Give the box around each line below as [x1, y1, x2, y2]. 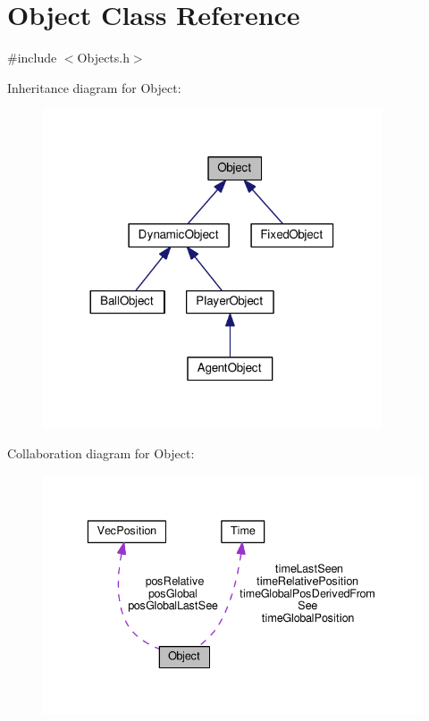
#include [7, 48, 57, 67]
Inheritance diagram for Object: [7, 78, 181, 96]
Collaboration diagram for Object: [7, 444, 195, 463]
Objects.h [77, 48, 130, 67]
